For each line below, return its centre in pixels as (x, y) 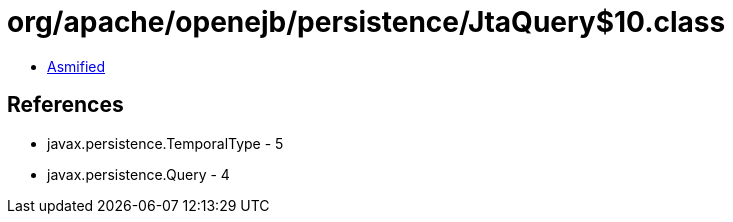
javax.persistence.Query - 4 (138, 174)
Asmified (76, 66)
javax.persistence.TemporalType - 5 (165, 143)
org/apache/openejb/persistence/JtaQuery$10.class (366, 22)
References (65, 105)
